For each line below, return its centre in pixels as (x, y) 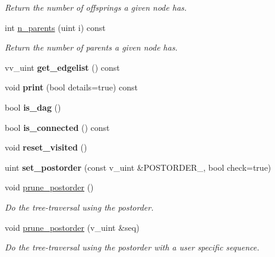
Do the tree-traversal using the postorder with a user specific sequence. (132, 247)
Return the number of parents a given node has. (91, 47)
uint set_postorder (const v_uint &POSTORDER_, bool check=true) (138, 167)
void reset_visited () (46, 147)
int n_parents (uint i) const (55, 27)
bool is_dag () (33, 107)
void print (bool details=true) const (72, 87)
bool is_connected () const (57, 127)
